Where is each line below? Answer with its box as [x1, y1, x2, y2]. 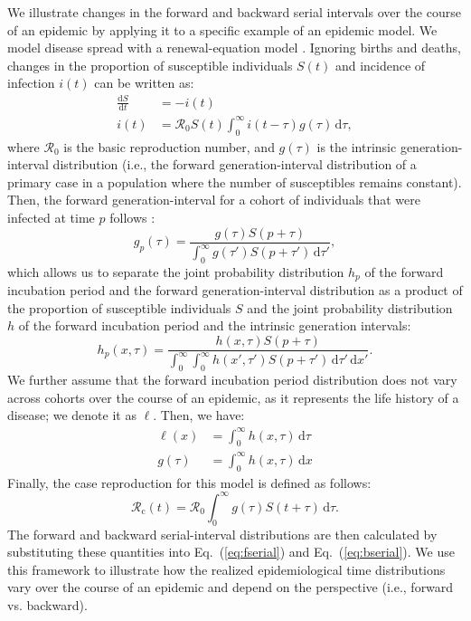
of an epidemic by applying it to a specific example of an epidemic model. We [7, 20, 438, 39]
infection [7, 73, 55, 92]
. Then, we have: [153, 406, 245, 425]
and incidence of [334, 55, 426, 74]
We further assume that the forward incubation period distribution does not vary [7, 370, 457, 389]
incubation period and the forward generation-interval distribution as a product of [7, 281, 463, 300]
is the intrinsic [316, 137, 397, 156]
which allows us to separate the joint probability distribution [7, 262, 344, 281]
